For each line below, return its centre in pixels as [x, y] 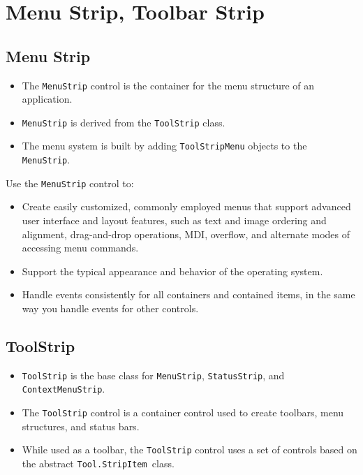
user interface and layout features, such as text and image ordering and [174, 220]
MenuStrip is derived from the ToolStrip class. [124, 122]
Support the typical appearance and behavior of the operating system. [172, 271]
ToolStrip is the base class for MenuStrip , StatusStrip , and [153, 375]
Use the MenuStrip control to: [70, 183]
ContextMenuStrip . [64, 389]
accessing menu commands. [80, 248]
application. [47, 99]
